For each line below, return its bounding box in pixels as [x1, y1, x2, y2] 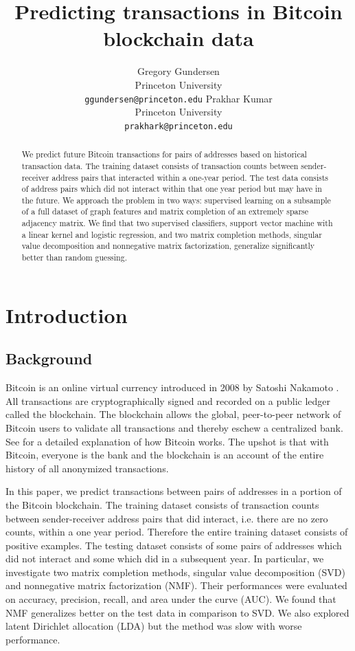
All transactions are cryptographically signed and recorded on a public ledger [5, 393, 331, 408]
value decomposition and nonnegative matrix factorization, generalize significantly [21, 240, 315, 252]
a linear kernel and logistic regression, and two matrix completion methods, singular [21, 228, 322, 240]
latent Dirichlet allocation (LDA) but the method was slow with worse [5, 619, 302, 633]
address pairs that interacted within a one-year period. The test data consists [51, 171, 329, 183]
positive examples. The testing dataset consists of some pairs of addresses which [5, 538, 342, 552]
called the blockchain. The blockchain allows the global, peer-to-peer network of [5, 407, 341, 421]
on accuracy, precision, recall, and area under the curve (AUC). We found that [5, 592, 336, 606]
